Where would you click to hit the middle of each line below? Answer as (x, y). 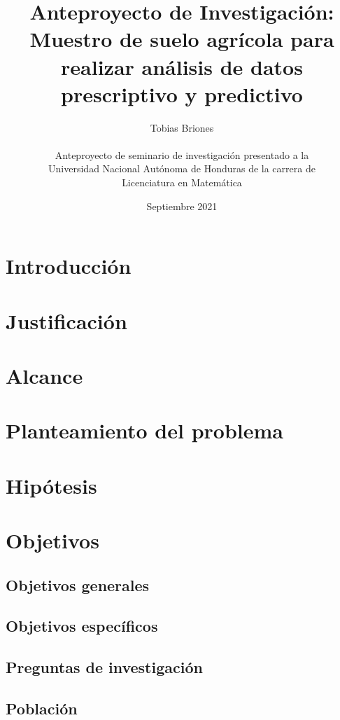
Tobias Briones (182, 127)
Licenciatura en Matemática (182, 182)
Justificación (66, 320)
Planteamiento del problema (144, 430)
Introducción (69, 266)
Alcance (44, 375)
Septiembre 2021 (182, 206)
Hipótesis (51, 485)
